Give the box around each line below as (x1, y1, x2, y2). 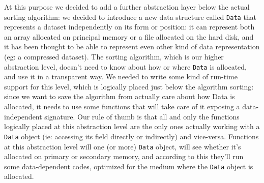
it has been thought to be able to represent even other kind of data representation (4, 41, 260, 52)
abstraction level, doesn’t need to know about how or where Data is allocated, (4, 61, 247, 72)
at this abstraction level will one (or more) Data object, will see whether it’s (4, 141, 241, 151)
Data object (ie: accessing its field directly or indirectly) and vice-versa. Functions (4, 131, 259, 141)
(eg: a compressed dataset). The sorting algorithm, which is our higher (4, 51, 224, 62)
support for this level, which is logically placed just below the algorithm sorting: (4, 81, 254, 91)
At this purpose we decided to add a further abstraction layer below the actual (4, 2, 250, 12)
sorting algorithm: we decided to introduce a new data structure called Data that (4, 11, 257, 22)
